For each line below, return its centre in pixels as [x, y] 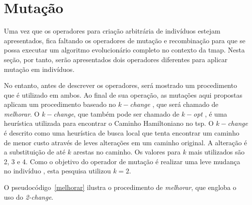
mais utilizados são [217, 152]
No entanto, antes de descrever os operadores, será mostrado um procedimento [120, 85]
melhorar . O [22, 113]
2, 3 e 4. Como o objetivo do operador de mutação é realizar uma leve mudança [122, 161]
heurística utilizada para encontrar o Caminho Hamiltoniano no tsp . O [109, 123]
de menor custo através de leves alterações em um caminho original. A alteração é [126, 142]
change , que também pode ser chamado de [116, 113]
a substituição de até [35, 152]
